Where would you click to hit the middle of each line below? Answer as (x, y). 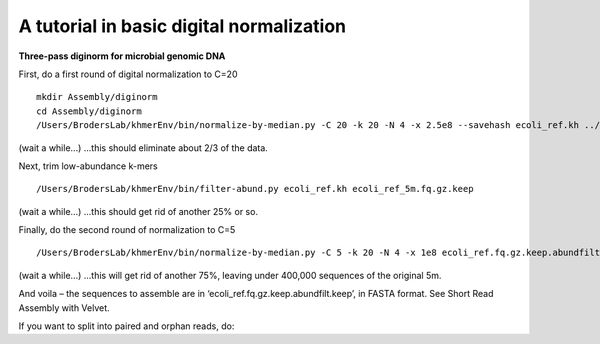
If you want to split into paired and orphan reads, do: (126, 326)
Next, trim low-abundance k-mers (88, 166)
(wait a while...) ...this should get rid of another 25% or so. (138, 211)
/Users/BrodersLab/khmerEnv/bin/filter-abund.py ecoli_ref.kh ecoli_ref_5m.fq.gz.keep (255, 189)
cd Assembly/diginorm (89, 111)
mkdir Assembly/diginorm (97, 97)
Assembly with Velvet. (64, 307)
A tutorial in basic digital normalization (182, 26)
